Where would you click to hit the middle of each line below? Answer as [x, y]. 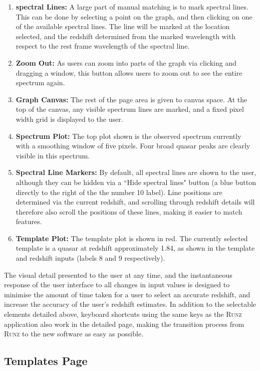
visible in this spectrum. [53, 155]
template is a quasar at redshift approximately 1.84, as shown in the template [135, 248]
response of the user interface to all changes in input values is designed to [117, 285]
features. [29, 221]
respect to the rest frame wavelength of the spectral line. [103, 46]
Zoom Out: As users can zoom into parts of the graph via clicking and [126, 62]
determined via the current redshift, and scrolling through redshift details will [135, 202]
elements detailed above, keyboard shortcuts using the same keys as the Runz [123, 314]
